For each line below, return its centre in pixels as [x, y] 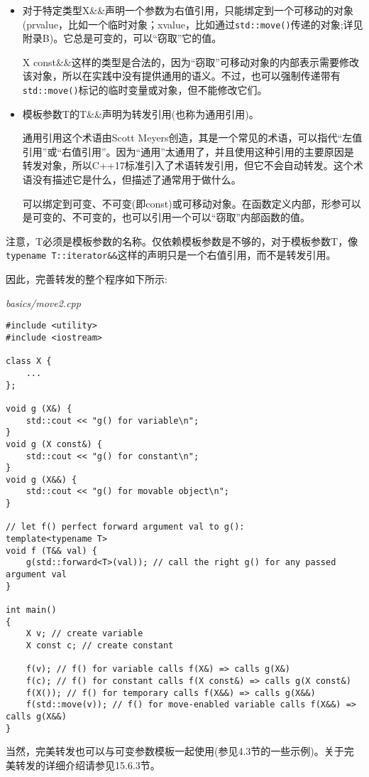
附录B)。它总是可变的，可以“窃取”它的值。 [122, 38]
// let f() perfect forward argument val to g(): [125, 527]
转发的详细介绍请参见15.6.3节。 [88, 765]
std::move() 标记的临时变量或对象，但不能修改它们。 [145, 90]
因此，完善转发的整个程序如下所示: [87, 279]
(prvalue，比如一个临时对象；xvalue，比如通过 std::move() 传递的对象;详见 [193, 24]
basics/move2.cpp [43, 302]
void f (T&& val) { [51, 551]
